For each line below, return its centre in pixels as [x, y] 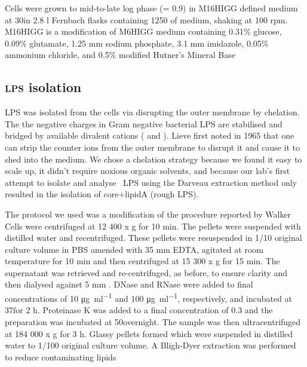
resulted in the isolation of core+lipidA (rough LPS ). [102, 194]
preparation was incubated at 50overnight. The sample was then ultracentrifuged [153, 321]
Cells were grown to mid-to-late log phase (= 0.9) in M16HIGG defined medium [151, 8]
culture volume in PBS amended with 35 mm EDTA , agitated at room [134, 249]
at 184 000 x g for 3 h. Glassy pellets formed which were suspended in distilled [149, 333]
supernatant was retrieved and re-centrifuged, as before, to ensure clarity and [146, 272]
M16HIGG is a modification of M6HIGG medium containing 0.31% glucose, [143, 31]
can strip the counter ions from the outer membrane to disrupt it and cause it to [153, 147]
